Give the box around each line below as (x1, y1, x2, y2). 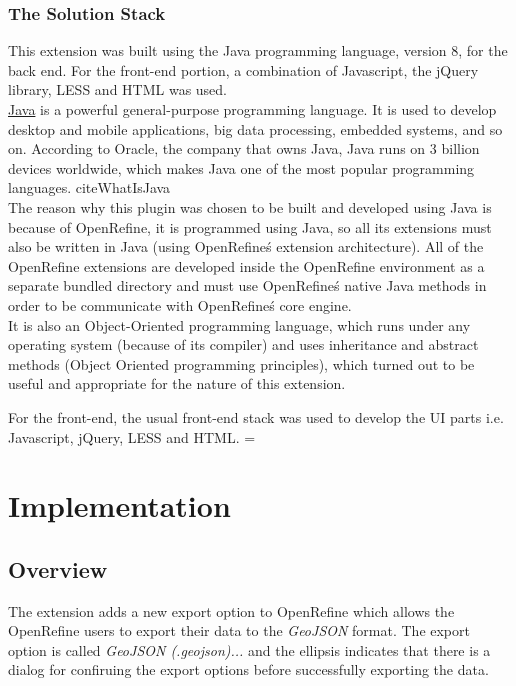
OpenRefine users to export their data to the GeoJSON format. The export (8, 620, 470, 641)
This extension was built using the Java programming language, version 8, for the (8, 40, 508, 61)
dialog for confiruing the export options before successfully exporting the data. (8, 659, 489, 680)
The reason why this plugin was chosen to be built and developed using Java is (8, 196, 492, 217)
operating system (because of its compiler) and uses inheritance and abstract (8, 334, 479, 355)
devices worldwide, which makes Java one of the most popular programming (8, 157, 475, 178)
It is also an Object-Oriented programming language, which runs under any (8, 314, 471, 335)
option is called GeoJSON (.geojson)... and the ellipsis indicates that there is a (8, 639, 491, 660)
